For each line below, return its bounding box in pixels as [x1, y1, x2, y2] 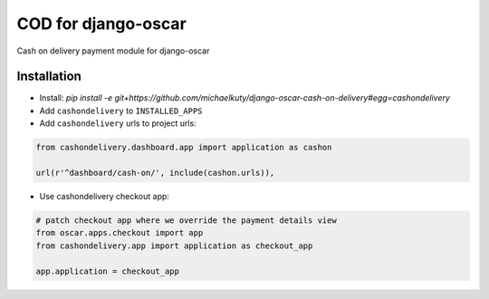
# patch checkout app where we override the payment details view [35, 215, 337, 226]
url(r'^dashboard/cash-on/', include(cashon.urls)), [35, 168, 275, 178]
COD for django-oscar [16, 14, 187, 34]
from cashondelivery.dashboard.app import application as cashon [35, 142, 332, 153]
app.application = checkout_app [35, 265, 180, 276]
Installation [16, 69, 81, 84]
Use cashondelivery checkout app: [39, 190, 169, 201]
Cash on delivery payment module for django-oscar [16, 45, 210, 56]
